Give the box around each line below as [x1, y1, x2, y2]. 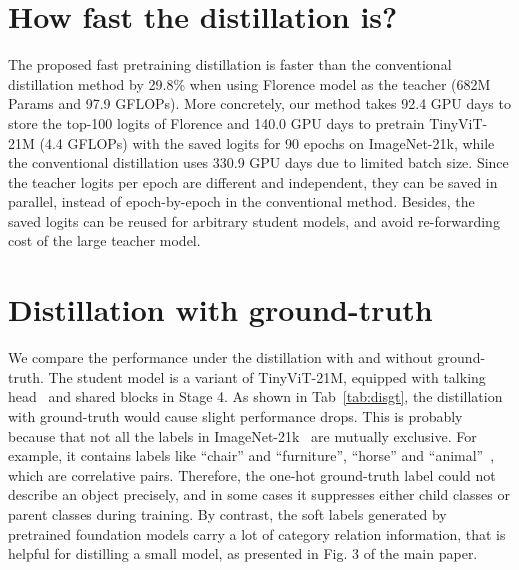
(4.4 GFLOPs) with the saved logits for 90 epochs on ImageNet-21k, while [39, 132, 495, 153]
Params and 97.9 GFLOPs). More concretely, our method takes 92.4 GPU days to [8, 93, 511, 114]
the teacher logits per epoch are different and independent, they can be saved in [8, 171, 498, 192]
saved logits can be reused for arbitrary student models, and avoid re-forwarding [8, 210, 500, 231]
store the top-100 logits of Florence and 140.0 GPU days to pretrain [8, 112, 425, 133]
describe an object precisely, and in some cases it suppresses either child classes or [8, 484, 510, 505]
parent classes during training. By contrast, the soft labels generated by [8, 503, 447, 524]
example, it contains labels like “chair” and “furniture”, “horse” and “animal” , [8, 445, 495, 466]
